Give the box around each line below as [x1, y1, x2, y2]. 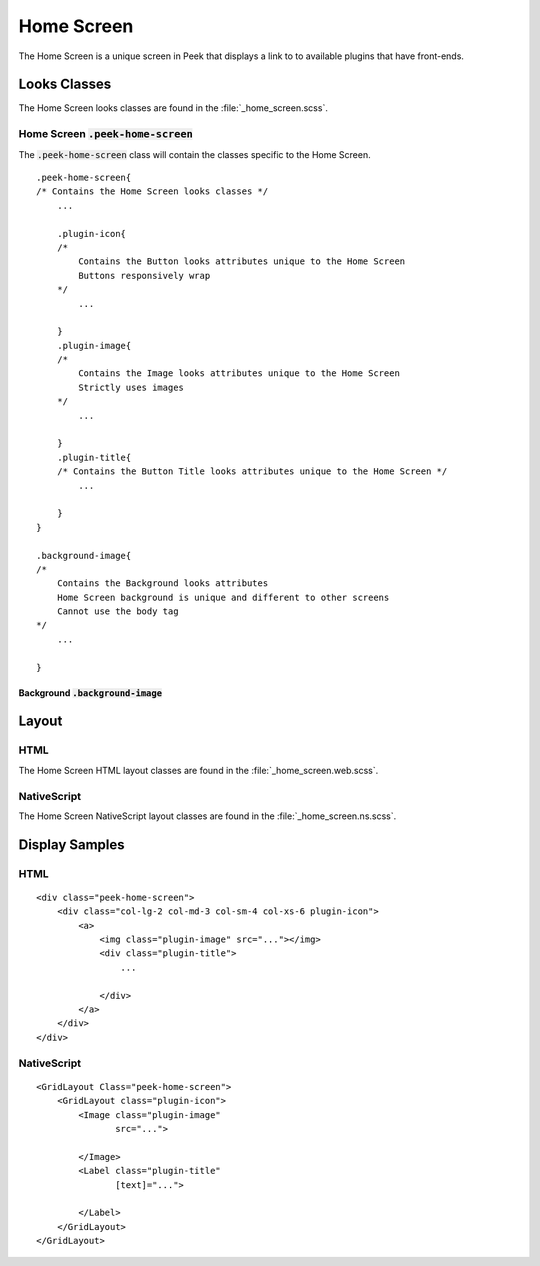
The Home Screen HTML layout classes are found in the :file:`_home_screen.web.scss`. [18, 764, 379, 776]
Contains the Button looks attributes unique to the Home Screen [78, 256, 406, 267]
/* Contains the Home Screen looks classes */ [36, 186, 269, 197]
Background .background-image [18, 686, 163, 699]
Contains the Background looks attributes [56, 578, 269, 589]
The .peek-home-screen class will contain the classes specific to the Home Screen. [18, 148, 372, 160]
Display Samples [18, 836, 125, 853]
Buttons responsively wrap [78, 270, 211, 281]
